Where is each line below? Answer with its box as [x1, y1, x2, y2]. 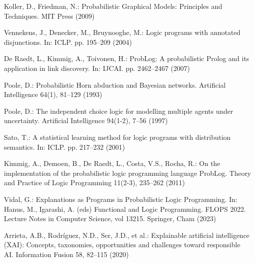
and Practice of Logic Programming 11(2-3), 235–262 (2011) [4, 177, 185, 188]
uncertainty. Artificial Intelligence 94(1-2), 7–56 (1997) [4, 115, 168, 126]
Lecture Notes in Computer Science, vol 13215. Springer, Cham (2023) [4, 213, 216, 224]
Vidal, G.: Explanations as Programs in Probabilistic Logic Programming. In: [4, 194, 237, 204]
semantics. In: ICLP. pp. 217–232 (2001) [4, 141, 125, 152]
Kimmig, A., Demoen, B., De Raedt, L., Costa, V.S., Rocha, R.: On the [4, 158, 221, 168]
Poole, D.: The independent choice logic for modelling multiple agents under [4, 105, 233, 116]
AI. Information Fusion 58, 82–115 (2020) [4, 249, 129, 259]
